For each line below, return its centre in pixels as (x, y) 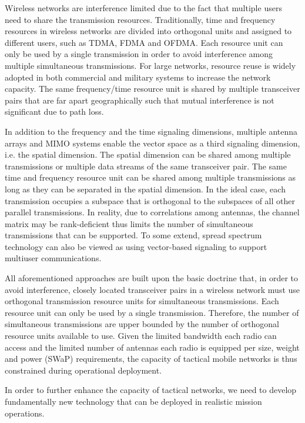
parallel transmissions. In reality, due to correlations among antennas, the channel (152, 212)
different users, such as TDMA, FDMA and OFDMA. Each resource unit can (144, 42)
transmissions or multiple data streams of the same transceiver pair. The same (146, 166)
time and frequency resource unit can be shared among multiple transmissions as (150, 177)
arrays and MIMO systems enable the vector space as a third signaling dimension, (152, 143)
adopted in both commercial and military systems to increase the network (138, 77)
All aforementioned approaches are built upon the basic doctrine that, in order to (151, 278)
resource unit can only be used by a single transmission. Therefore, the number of (152, 312)
